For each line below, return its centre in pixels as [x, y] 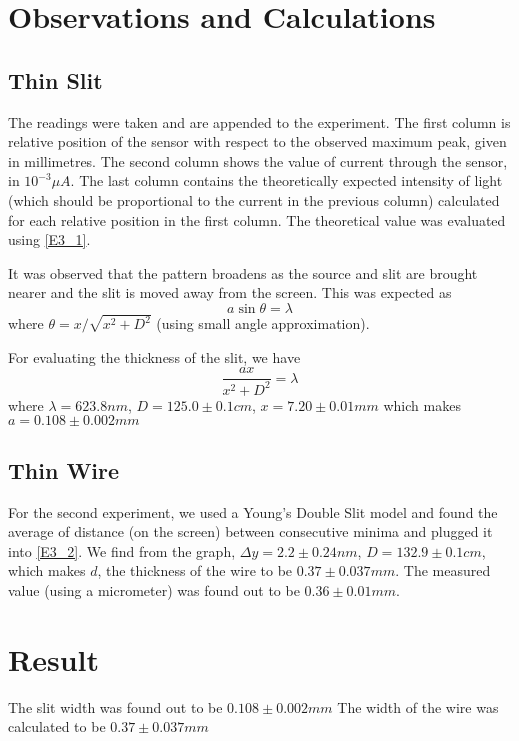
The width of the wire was [418, 706]
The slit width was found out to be [115, 706]
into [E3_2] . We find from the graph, [122, 550]
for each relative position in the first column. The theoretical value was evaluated [257, 219]
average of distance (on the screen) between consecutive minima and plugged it [250, 531]
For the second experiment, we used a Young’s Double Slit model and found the [253, 511]
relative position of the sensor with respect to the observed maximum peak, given [257, 141]
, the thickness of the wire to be [195, 570]
